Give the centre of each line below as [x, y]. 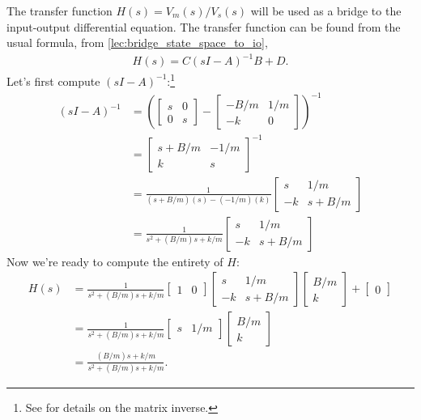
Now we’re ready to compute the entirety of [115, 261]
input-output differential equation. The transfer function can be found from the [204, 26]
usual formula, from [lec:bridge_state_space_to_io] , [137, 42]
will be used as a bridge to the [326, 11]
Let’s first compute [53, 81]
